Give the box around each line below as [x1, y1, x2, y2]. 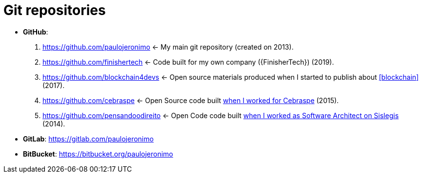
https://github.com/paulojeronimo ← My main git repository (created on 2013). [42, 42, 294, 51]
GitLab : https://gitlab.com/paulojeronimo [23, 134, 154, 143]
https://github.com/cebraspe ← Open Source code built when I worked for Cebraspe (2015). [42, 96, 339, 105]
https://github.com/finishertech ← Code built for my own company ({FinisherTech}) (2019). [42, 57, 334, 66]
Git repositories [3, 2, 106, 18]
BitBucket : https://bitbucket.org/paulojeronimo [23, 149, 173, 158]
